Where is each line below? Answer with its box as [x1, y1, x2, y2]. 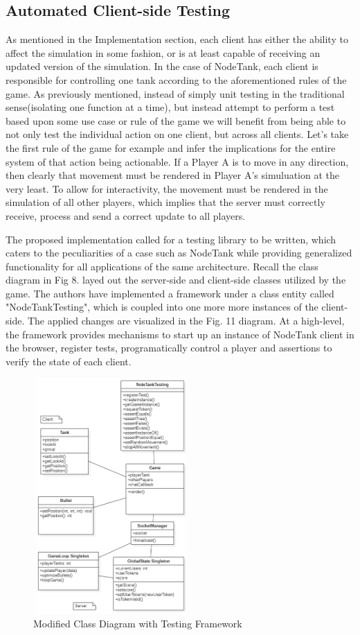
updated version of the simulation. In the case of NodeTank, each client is [6, 59, 318, 73]
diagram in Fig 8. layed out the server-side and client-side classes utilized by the [6, 272, 346, 287]
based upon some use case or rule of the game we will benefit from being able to [6, 113, 346, 128]
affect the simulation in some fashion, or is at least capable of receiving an [6, 45, 321, 60]
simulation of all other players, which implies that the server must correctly [6, 195, 325, 209]
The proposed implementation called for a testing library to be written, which [6, 232, 336, 246]
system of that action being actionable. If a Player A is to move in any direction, [6, 154, 349, 168]
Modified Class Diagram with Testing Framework [33, 616, 242, 631]
